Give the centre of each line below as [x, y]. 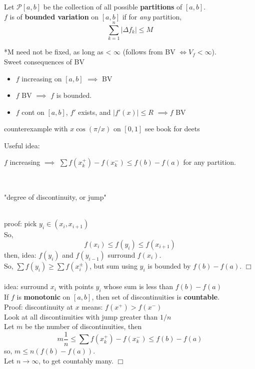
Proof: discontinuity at [39, 306]
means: [92, 306]
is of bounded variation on [54, 16]
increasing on [42, 78]
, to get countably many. [76, 360]
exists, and [94, 112]
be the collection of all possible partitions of [113, 6]
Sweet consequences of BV [44, 61]
